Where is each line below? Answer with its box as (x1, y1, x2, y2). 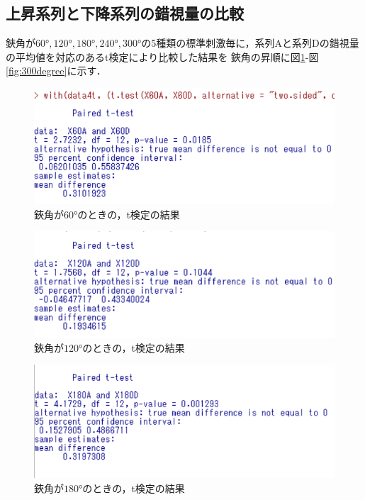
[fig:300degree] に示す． (6, 63, 106, 78)
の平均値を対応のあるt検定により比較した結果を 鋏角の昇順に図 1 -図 (6, 49, 319, 64)
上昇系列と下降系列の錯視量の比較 (6, 2, 244, 24)
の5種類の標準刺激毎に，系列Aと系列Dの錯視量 (141, 35, 359, 50)
